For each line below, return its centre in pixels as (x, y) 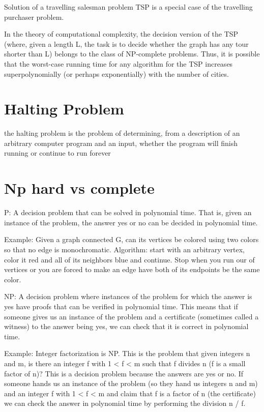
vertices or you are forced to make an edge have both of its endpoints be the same (132, 269)
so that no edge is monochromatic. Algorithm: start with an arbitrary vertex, (125, 249)
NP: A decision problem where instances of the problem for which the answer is (128, 296)
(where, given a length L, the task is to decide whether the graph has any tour (126, 43)
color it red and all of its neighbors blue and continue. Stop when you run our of (129, 259)
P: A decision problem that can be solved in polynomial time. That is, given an (128, 212)
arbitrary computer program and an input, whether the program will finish (121, 143)
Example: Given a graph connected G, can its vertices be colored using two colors (131, 239)
